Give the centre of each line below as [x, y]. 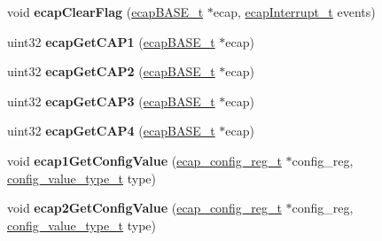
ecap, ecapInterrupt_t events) [294, 12]
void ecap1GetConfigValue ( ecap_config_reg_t [144, 160]
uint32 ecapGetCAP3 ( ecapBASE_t [111, 101]
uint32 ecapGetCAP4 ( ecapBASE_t [111, 131]
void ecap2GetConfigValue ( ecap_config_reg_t [144, 208]
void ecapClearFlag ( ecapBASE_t [105, 12]
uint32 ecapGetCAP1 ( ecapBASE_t [111, 41]
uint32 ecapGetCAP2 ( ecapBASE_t [111, 71]
